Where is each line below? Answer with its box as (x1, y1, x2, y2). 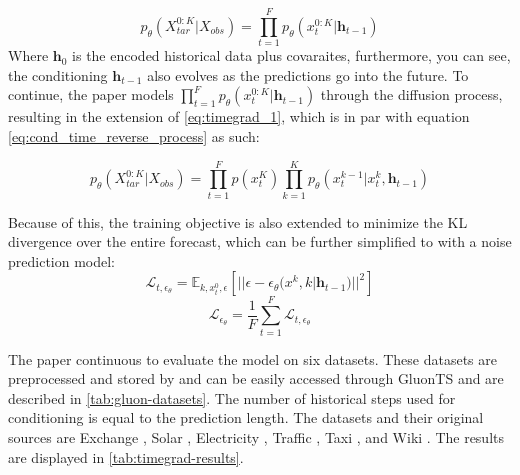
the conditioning (8, 64, 108, 85)
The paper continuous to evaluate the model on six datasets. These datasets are (8, 348, 498, 369)
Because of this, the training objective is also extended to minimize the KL (8, 211, 468, 232)
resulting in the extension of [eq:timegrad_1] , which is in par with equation (8, 106, 470, 127)
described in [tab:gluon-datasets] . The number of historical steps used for (8, 387, 456, 408)
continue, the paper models (8, 84, 174, 105)
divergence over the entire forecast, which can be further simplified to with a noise (8, 231, 512, 252)
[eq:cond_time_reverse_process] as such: (8, 125, 260, 146)
